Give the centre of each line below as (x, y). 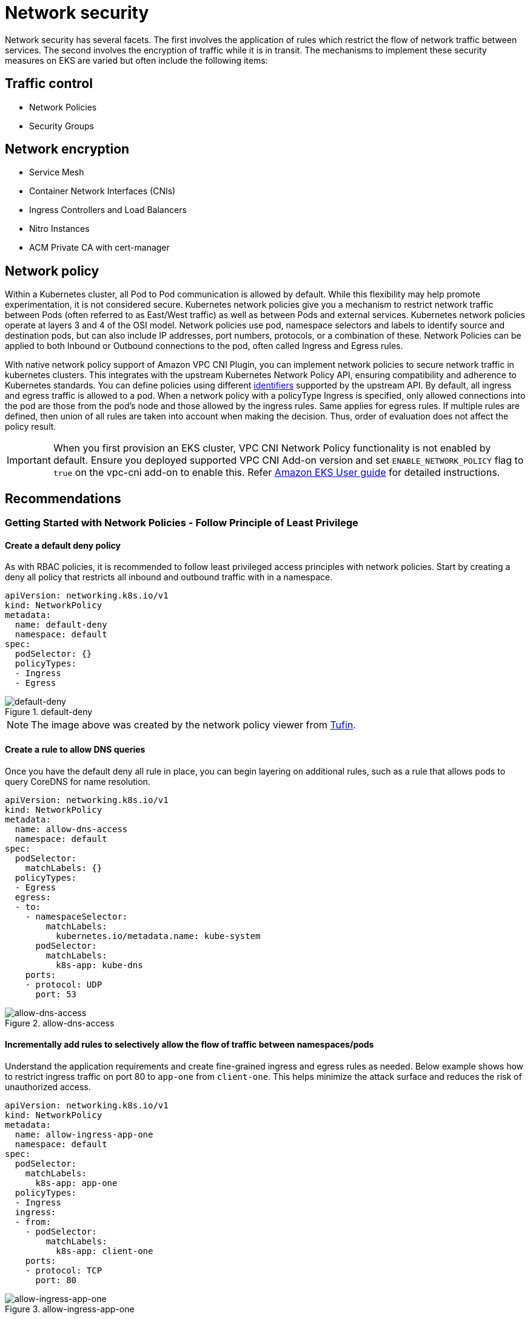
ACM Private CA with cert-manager (99, 248)
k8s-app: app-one (76, 1183)
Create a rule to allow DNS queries (75, 749)
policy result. (31, 427)
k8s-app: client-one (105, 1251)
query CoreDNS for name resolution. (78, 781)
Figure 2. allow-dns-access (60, 1023)
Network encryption (67, 149)
